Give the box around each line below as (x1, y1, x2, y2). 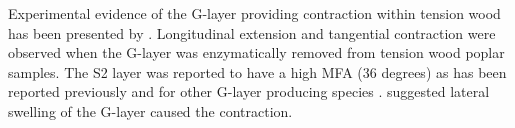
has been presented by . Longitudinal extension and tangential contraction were (8, 22, 496, 43)
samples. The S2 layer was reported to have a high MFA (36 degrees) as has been (8, 61, 507, 82)
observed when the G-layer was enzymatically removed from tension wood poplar (8, 42, 505, 63)
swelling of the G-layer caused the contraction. (8, 100, 293, 121)
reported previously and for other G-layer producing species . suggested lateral (8, 81, 490, 102)
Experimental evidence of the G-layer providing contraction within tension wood (8, 3, 501, 23)
